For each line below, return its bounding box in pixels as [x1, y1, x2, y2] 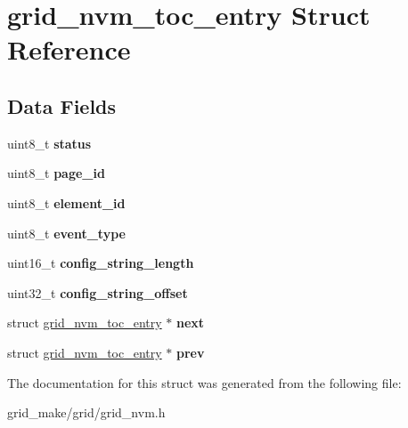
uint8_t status [7, 133, 92, 152]
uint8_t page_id [7, 164, 105, 182]
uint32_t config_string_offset [7, 283, 188, 302]
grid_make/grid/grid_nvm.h [7, 403, 166, 422]
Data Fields [7, 92, 117, 119]
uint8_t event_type [7, 223, 126, 242]
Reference [7, 31, 131, 68]
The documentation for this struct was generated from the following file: [7, 373, 402, 392]
